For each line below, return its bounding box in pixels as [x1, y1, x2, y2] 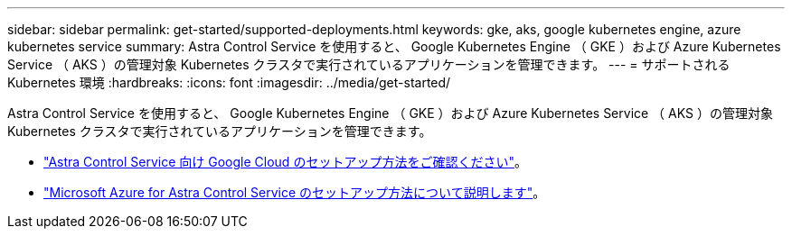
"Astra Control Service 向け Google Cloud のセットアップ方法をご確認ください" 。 [43, 154, 527, 169]
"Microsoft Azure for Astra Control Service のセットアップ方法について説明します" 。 [43, 185, 546, 200]
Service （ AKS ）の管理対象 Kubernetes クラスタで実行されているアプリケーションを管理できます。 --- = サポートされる [7, 57, 731, 72]
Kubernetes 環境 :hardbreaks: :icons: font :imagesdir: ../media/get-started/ [7, 75, 451, 90]
